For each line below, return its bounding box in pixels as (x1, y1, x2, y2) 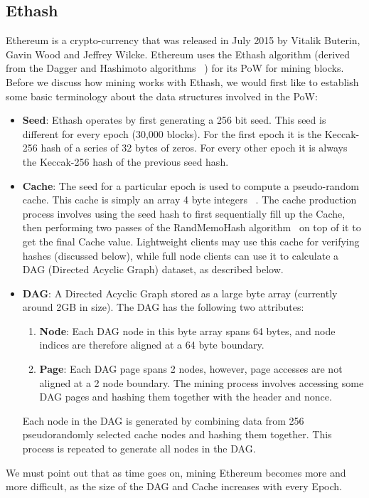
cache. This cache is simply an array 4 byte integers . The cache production (22, 192, 357, 207)
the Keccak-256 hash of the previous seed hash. (22, 154, 229, 169)
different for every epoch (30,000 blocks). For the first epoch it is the (22, 126, 322, 141)
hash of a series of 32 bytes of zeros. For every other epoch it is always (41, 140, 348, 155)
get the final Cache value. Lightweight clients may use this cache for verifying (22, 233, 360, 248)
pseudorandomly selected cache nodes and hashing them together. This (22, 427, 332, 442)
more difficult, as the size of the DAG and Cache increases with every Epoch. (6, 479, 342, 494)
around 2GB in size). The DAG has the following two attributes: (22, 300, 304, 314)
